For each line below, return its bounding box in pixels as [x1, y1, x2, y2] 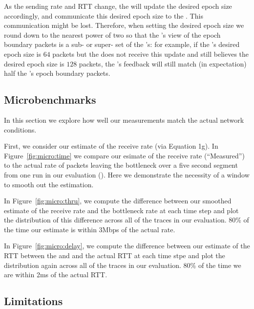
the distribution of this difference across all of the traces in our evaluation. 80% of [4, 215, 249, 225]
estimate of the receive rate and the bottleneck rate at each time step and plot [4, 205, 239, 215]
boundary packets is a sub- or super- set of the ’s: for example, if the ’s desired [4, 39, 240, 49]
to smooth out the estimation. [4, 179, 94, 189]
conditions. [4, 124, 37, 134]
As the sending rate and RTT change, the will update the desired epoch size [4, 1, 232, 11]
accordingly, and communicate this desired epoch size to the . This [4, 10, 203, 21]
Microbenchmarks [4, 92, 96, 107]
